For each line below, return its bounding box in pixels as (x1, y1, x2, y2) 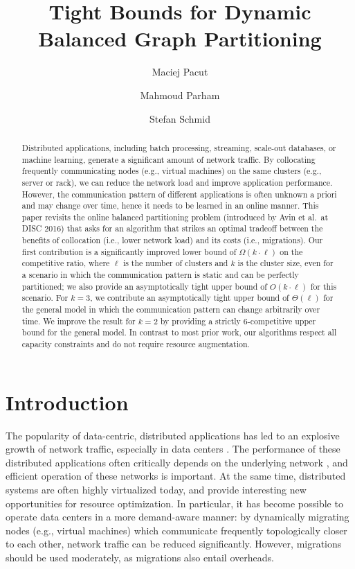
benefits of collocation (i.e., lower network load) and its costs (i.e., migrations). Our (21, 234, 323, 246)
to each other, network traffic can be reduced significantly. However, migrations (6, 536, 342, 551)
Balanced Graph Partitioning (38, 24, 322, 53)
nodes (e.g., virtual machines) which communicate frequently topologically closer (6, 523, 347, 537)
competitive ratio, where (21, 257, 110, 269)
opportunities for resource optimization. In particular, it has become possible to (6, 496, 343, 510)
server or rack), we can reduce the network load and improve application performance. (21, 176, 333, 188)
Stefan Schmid (149, 111, 210, 125)
